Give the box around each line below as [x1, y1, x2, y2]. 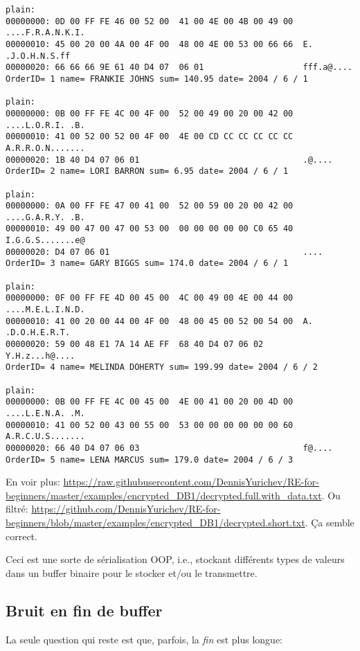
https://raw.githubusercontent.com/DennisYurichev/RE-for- [63, 474, 319, 489]
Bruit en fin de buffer [6, 599, 163, 621]
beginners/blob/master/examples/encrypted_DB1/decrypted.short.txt [6, 515, 305, 530]
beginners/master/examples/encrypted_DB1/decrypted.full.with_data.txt [6, 488, 322, 502]
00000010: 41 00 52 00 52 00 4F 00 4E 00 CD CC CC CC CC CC [6, 132, 294, 142]
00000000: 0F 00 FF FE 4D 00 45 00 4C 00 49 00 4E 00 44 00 [6, 293, 294, 303]
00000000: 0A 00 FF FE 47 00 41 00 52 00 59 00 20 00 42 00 [6, 201, 294, 211]
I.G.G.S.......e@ [6, 235, 85, 246]
